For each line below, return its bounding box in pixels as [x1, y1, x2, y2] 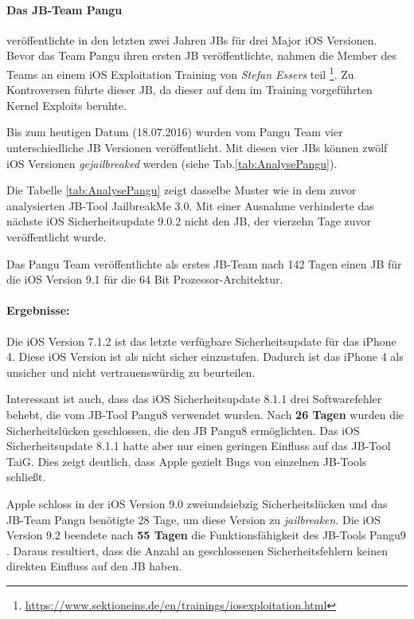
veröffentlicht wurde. [6, 228, 107, 245]
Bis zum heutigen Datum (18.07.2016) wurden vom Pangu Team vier [6, 123, 343, 140]
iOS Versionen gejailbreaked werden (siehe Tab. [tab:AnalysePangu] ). [6, 155, 338, 171]
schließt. [6, 468, 46, 485]
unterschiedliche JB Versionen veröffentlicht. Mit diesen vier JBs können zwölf [6, 139, 388, 156]
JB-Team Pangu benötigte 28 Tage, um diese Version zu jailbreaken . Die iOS [6, 511, 381, 527]
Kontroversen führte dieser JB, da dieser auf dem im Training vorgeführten [6, 81, 373, 98]
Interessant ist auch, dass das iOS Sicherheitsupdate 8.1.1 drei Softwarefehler [6, 390, 382, 407]
